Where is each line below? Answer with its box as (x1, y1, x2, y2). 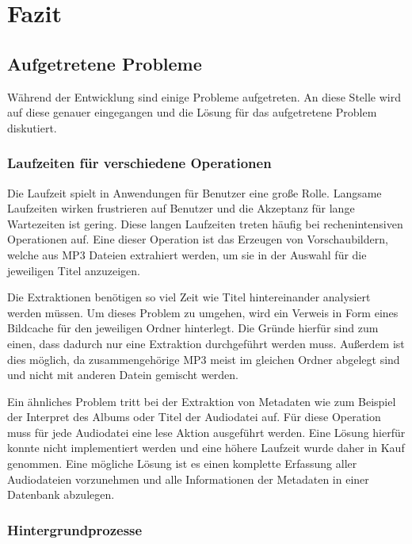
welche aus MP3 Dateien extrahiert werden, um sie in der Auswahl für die (7, 246, 367, 262)
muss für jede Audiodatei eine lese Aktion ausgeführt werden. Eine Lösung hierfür (7, 423, 406, 440)
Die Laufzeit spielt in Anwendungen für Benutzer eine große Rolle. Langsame (7, 184, 382, 201)
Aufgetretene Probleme (7, 51, 202, 75)
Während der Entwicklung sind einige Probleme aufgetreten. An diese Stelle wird (7, 88, 401, 105)
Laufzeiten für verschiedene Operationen (7, 153, 272, 173)
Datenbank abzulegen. (7, 486, 115, 503)
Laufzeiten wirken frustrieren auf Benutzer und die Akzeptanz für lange (7, 200, 355, 216)
